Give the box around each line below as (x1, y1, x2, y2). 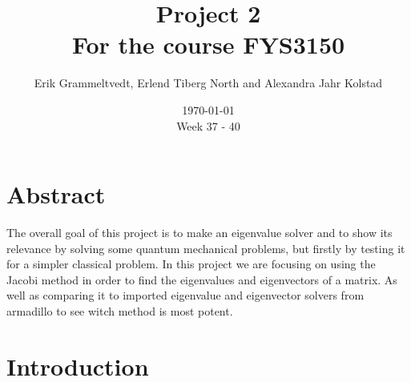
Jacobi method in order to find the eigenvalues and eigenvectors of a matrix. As (6, 271, 397, 288)
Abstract (6, 178, 106, 211)
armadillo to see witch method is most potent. (6, 303, 233, 319)
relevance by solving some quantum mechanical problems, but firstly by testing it (6, 239, 405, 256)
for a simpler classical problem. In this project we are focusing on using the (6, 255, 376, 272)
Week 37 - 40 (176, 117, 240, 134)
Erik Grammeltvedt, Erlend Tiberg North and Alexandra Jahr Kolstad (34, 74, 383, 91)
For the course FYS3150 (71, 28, 345, 61)
